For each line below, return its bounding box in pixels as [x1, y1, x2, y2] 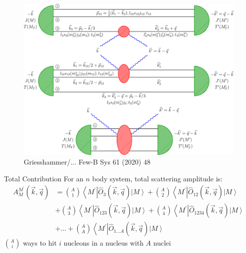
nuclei [153, 238, 171, 248]
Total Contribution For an [4, 173, 84, 183]
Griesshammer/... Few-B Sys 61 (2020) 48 [24, 157, 150, 167]
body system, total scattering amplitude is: [92, 173, 223, 183]
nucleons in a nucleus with [63, 238, 144, 248]
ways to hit [23, 238, 57, 248]
